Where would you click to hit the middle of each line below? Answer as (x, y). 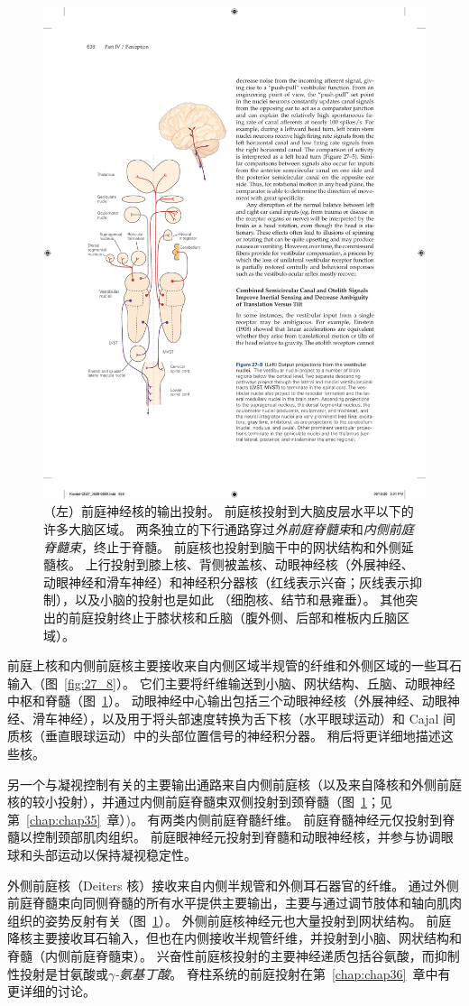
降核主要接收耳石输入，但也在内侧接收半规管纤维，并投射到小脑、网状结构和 (234, 938)
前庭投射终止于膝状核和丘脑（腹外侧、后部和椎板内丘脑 (232, 617)
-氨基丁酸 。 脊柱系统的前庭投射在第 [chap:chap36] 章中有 (283, 973)
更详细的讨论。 (51, 991)
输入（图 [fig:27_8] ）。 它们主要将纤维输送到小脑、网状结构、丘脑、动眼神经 (231, 683)
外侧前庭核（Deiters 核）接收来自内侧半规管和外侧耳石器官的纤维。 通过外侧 (233, 885)
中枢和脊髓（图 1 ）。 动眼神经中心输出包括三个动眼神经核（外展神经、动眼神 (234, 701)
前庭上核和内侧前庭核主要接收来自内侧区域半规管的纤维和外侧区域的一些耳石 (234, 665)
